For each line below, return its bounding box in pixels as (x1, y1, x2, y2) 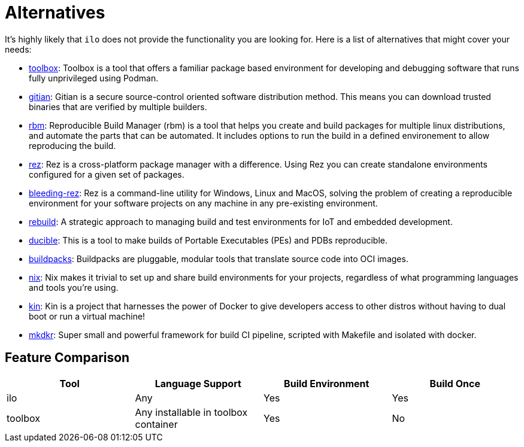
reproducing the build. (29, 140, 116, 151)
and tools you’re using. (29, 282, 119, 293)
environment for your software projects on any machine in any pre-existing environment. (29, 197, 378, 208)
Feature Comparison (5, 350, 130, 366)
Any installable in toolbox (135, 406, 248, 418)
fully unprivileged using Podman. (29, 72, 159, 83)
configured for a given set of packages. (29, 169, 184, 180)
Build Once (429, 377, 480, 390)
